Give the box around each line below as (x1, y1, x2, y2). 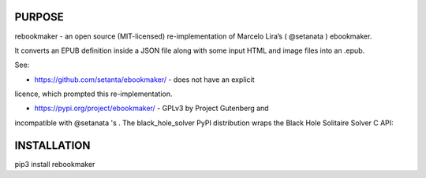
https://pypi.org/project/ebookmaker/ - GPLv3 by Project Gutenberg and (34, 103, 269, 113)
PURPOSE (14, 10, 65, 24)
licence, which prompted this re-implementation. (14, 89, 173, 98)
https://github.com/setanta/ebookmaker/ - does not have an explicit (34, 75, 256, 84)
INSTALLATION (14, 139, 91, 152)
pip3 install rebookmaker (14, 159, 95, 169)
